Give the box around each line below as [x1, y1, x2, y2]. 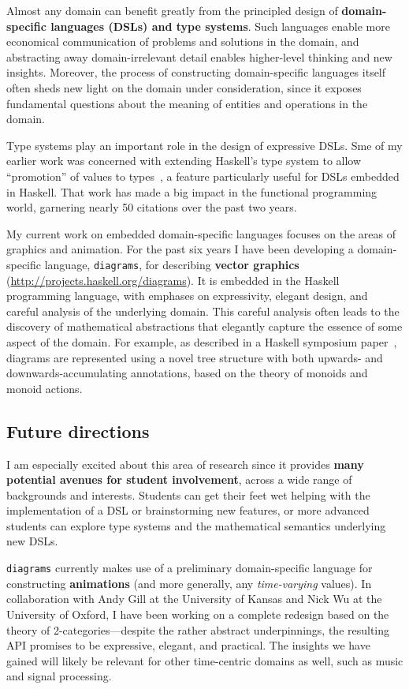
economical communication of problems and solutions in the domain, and [6, 33, 359, 50]
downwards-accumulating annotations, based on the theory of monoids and [6, 365, 368, 381]
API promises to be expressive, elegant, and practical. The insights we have [6, 637, 370, 653]
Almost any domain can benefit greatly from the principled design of [6, 2, 338, 18]
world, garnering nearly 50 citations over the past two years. [6, 199, 297, 215]
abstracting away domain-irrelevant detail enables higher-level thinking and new [6, 48, 392, 65]
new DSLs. [6, 533, 58, 549]
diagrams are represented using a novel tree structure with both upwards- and [6, 349, 383, 365]
